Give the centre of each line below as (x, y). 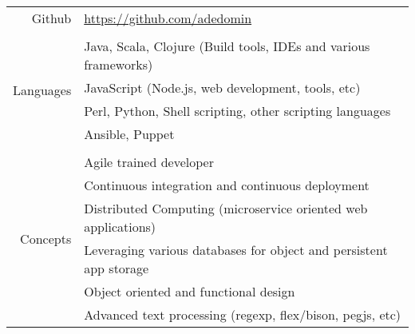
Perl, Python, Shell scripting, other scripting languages (237, 111)
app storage (117, 268)
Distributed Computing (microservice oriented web (226, 208)
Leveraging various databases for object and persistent (236, 250)
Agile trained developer (149, 162)
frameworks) (119, 64)
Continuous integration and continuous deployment (227, 185)
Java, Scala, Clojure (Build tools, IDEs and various (227, 46)
